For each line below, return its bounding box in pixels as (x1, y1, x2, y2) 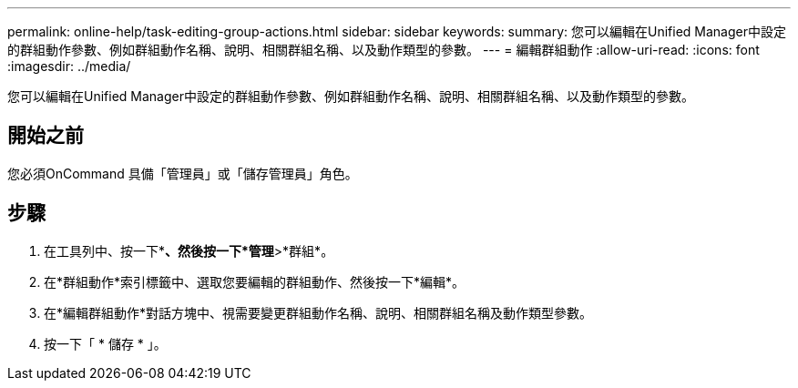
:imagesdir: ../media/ (7, 58, 131, 74)
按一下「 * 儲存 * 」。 (44, 335, 167, 352)
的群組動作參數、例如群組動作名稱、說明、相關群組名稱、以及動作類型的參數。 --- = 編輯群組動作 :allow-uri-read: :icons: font (7, 42, 760, 57)
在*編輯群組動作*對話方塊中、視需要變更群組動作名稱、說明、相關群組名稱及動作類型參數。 (44, 304, 593, 321)
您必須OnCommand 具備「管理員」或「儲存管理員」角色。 (7, 165, 358, 181)
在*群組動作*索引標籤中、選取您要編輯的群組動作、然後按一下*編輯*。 (44, 273, 465, 290)
